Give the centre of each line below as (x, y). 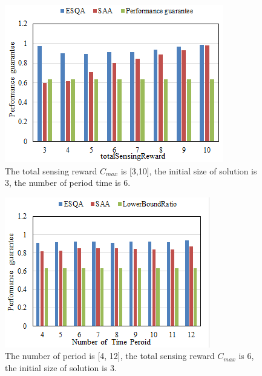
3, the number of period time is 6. (68, 183)
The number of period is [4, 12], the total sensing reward (110, 356)
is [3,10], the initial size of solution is (189, 170)
